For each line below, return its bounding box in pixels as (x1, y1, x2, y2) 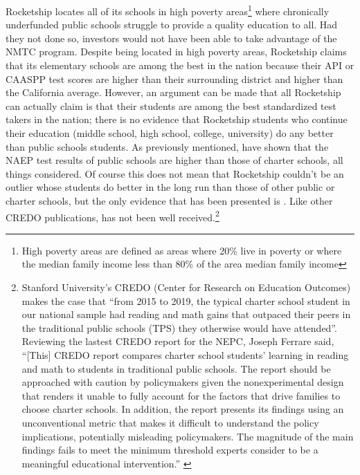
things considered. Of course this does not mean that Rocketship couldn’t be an (6, 166, 344, 180)
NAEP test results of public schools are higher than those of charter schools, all (6, 153, 343, 167)
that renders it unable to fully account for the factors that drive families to (21, 388, 341, 402)
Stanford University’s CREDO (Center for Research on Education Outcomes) (21, 280, 351, 294)
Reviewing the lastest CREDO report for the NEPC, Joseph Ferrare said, (21, 334, 334, 348)
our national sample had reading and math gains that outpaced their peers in (21, 307, 351, 322)
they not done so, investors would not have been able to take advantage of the (6, 30, 337, 45)
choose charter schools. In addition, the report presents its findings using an (21, 402, 344, 416)
